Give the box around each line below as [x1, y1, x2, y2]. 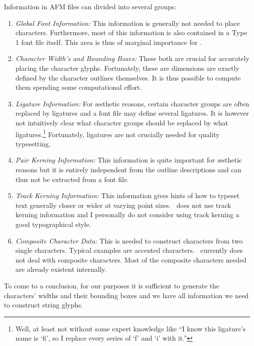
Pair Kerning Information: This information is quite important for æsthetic [15, 155, 242, 165]
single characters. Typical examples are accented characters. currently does [15, 245, 243, 255]
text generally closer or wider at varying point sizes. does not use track [15, 200, 231, 210]
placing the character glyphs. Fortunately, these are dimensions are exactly [15, 62, 239, 73]
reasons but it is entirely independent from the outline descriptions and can [15, 164, 241, 174]
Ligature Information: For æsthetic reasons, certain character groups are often [15, 98, 250, 108]
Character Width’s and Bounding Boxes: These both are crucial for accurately [15, 53, 250, 63]
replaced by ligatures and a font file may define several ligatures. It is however [15, 108, 249, 118]
